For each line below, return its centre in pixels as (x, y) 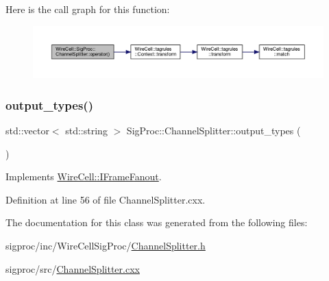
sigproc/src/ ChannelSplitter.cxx (73, 268)
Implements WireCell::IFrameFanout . (84, 176)
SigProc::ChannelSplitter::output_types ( (214, 130)
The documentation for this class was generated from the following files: (157, 222)
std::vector (27, 130)
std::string (86, 130)
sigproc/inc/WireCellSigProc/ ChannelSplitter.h (106, 245)
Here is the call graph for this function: (88, 9)
